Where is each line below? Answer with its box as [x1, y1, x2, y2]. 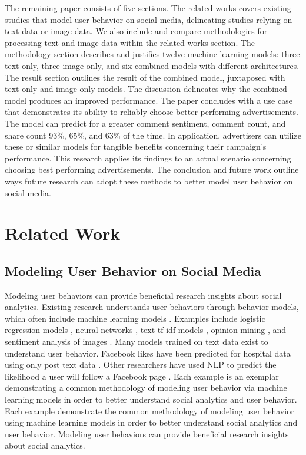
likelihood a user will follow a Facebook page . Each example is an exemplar [5, 370, 279, 382]
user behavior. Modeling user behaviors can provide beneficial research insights [5, 427, 289, 440]
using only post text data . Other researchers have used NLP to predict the [5, 358, 277, 371]
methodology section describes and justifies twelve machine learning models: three [5, 48, 300, 60]
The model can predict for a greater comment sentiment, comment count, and [5, 117, 286, 129]
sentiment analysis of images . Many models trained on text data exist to [5, 335, 268, 348]
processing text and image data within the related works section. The [5, 36, 255, 48]
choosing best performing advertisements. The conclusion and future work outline [5, 163, 299, 176]
